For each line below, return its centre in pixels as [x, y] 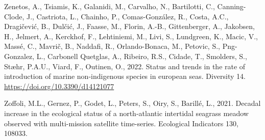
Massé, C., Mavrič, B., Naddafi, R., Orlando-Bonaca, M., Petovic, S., [112, 46]
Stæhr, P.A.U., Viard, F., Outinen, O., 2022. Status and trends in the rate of [125, 66]
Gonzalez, [19, 56]
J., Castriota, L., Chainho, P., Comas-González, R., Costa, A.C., [127, 16]
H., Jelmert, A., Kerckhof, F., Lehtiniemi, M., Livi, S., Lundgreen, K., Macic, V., [131, 36]
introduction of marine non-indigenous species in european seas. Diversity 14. [125, 76]
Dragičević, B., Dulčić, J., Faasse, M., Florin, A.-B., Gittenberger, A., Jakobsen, [129, 26]
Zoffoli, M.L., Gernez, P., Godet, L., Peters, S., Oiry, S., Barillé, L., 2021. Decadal [132, 103]
